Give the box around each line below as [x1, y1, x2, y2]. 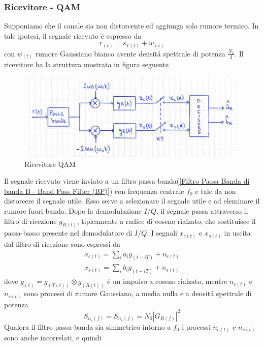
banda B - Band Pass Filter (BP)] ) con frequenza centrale [4, 185, 184, 196]
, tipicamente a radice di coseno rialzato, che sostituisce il [77, 215, 256, 226]
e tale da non [195, 185, 236, 196]
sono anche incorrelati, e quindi [4, 332, 102, 343]
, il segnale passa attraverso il [156, 205, 248, 216]
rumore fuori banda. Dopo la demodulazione [4, 205, 142, 216]
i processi [182, 321, 211, 332]
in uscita [224, 227, 251, 238]
